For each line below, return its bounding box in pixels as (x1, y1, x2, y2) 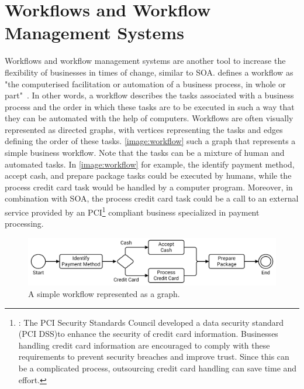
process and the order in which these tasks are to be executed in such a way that (5, 100, 295, 112)
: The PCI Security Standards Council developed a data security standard (18, 316, 284, 328)
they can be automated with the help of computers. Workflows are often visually (5, 112, 293, 124)
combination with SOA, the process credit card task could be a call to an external (5, 192, 299, 204)
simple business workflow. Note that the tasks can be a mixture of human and (5, 146, 285, 159)
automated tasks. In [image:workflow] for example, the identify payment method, (5, 158, 295, 170)
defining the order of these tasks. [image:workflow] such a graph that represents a (5, 135, 296, 147)
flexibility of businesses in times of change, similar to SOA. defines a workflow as (5, 66, 293, 78)
